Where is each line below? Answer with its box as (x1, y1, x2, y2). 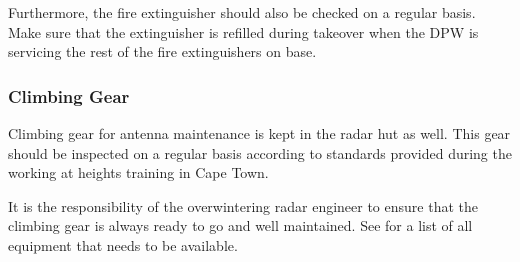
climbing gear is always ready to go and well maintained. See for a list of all (8, 215, 473, 236)
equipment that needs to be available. (8, 234, 238, 255)
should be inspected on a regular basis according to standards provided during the (8, 142, 512, 163)
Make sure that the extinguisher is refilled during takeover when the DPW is (8, 21, 479, 42)
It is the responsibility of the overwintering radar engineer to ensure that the (8, 195, 478, 216)
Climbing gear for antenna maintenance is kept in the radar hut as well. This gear (8, 123, 511, 143)
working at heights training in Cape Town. (8, 162, 269, 183)
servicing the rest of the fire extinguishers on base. (8, 41, 317, 62)
